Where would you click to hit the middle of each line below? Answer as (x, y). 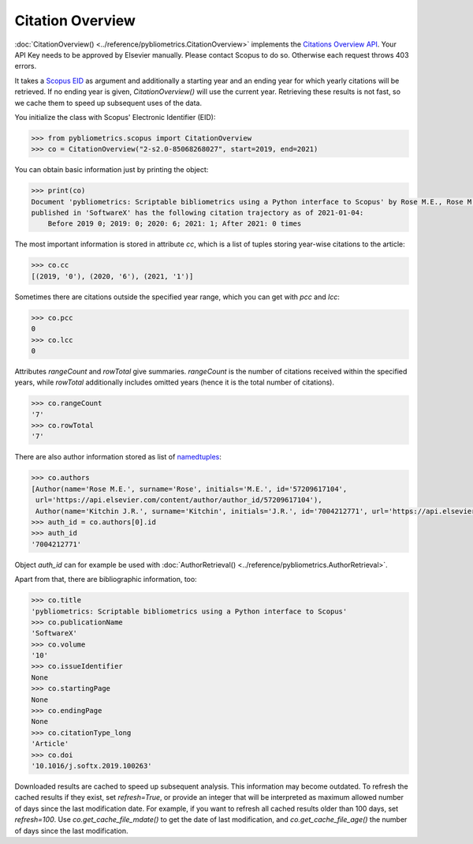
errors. (26, 66)
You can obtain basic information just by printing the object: (112, 170)
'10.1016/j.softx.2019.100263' (92, 765)
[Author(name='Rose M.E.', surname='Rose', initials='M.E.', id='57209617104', (189, 489)
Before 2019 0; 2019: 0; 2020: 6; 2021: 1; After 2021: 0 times (175, 224)
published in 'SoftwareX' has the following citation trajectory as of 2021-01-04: (197, 213)
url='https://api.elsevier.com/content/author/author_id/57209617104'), (179, 500)
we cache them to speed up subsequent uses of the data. (108, 103)
